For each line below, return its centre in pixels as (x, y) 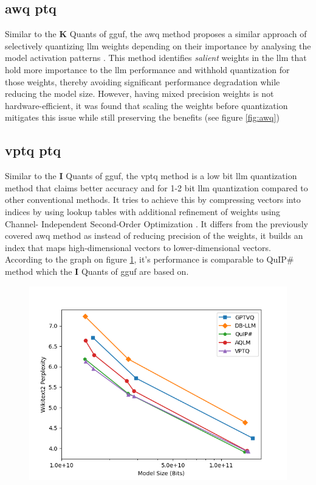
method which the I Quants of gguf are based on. (97, 271)
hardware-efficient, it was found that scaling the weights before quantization (146, 105)
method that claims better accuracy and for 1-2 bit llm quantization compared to (156, 187)
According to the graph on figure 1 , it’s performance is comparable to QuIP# (149, 259)
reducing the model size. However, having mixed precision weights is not (139, 94)
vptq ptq (33, 150)
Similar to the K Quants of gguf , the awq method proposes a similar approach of (156, 34)
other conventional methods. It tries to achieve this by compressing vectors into (153, 200)
